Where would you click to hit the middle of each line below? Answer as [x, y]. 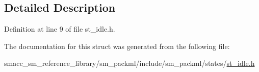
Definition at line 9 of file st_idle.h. [60, 29]
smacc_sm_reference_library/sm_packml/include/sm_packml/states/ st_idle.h [129, 63]
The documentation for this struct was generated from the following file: [117, 46]
